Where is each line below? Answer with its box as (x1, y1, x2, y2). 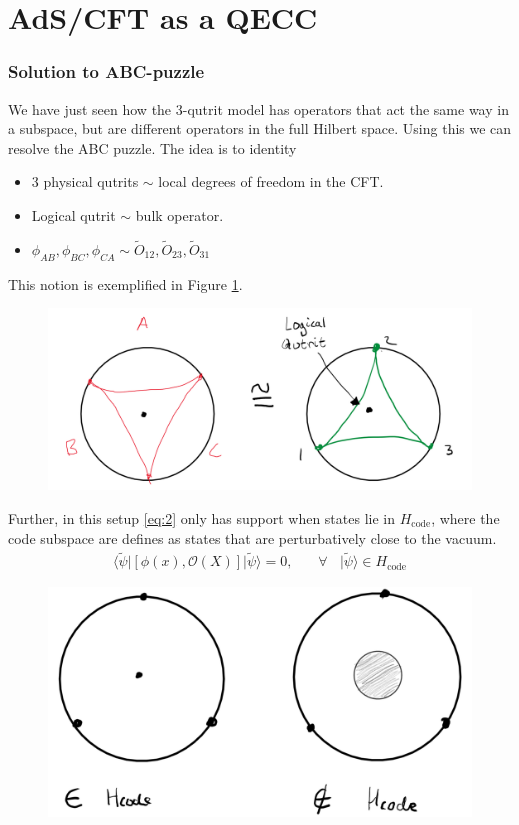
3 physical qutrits (31, 171, 139, 192)
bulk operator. (135, 204, 224, 225)
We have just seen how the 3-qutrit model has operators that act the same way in (8, 98, 509, 119)
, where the (431, 507, 500, 528)
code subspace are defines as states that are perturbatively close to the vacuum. (8, 527, 497, 548)
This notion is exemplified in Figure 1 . (8, 273, 243, 294)
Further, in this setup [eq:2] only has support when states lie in (8, 507, 395, 528)
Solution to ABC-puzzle (8, 59, 205, 84)
